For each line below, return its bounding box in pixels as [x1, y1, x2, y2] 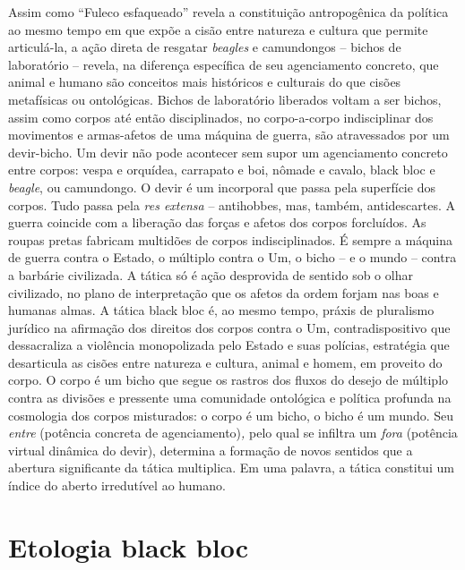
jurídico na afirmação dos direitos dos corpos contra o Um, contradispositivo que [8, 318, 451, 336]
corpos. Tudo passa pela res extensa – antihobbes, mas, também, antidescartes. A [8, 195, 456, 214]
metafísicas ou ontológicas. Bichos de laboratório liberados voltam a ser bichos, [8, 89, 442, 108]
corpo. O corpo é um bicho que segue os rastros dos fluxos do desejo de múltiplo [8, 370, 449, 389]
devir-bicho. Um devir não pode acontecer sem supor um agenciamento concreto [8, 142, 448, 161]
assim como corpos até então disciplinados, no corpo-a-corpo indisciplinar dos [8, 107, 434, 126]
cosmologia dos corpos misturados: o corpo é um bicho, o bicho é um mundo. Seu [8, 405, 454, 424]
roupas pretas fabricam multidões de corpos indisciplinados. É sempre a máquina [8, 230, 453, 249]
